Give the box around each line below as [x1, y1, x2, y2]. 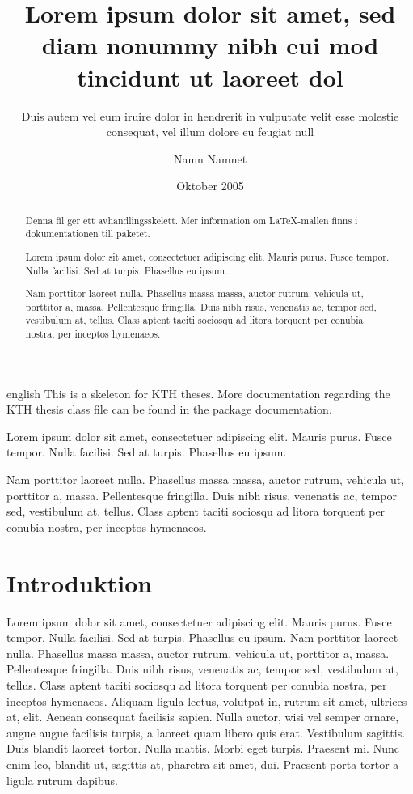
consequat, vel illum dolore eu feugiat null [106, 123, 314, 140]
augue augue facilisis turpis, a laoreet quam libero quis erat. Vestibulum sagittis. [6, 724, 406, 741]
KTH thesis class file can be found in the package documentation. [6, 401, 332, 418]
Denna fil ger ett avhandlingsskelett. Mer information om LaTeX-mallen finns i [25, 213, 358, 227]
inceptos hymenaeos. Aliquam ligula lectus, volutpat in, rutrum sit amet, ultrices [6, 692, 407, 709]
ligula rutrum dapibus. [6, 771, 118, 788]
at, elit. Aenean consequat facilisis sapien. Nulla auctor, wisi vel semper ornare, [6, 708, 399, 725]
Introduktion [6, 566, 153, 599]
